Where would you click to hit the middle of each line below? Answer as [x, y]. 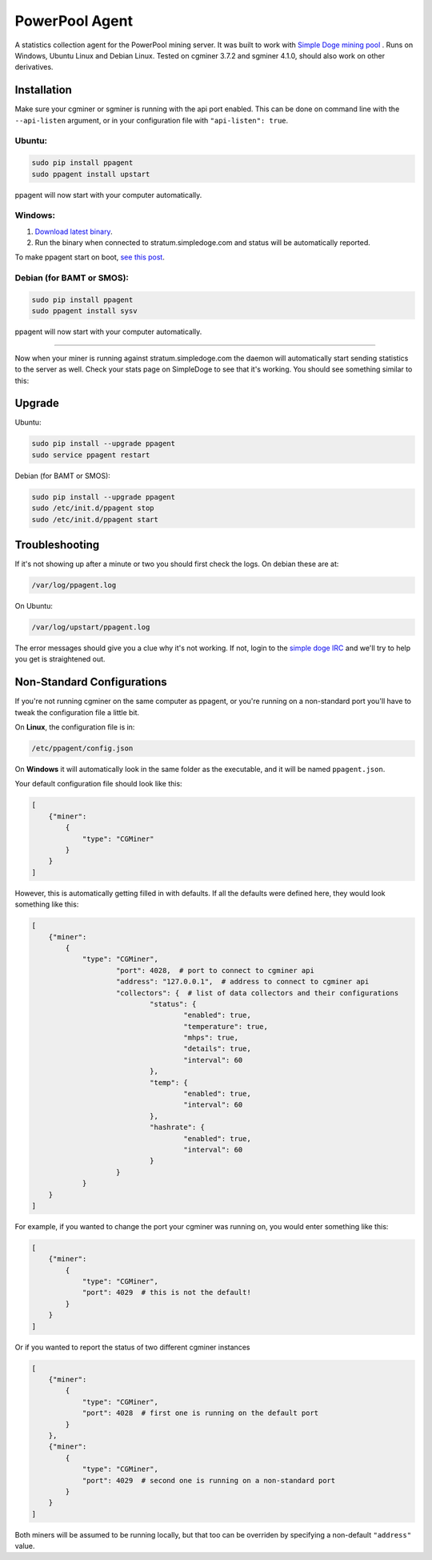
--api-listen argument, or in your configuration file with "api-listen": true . [152, 120]
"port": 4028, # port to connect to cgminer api [216, 970]
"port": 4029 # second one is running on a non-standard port [209, 1480]
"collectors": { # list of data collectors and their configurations [258, 993]
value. [25, 1546]
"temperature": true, [226, 1026]
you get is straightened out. [60, 659]
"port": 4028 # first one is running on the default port [200, 1413]
